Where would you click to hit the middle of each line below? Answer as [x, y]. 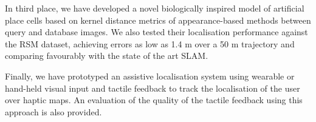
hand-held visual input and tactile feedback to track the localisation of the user [153, 88]
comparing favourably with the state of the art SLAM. [107, 56]
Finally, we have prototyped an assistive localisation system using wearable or [150, 76]
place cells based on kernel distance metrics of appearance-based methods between [158, 20]
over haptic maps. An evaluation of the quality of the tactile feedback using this [154, 100]
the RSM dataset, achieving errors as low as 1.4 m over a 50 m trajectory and [150, 43]
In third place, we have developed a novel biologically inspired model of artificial [155, 8]
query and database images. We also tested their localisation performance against [156, 32]
